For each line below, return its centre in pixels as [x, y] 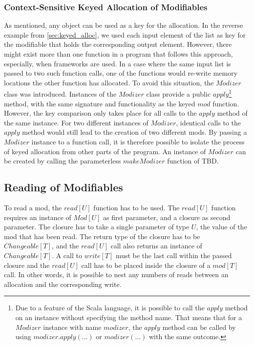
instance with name [72, 327]
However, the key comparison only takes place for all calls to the [100, 113]
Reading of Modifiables [63, 187]
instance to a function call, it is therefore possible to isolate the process [138, 142]
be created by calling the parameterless [63, 161]
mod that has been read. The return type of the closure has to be [102, 236]
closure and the [27, 265]
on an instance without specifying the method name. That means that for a [129, 317]
